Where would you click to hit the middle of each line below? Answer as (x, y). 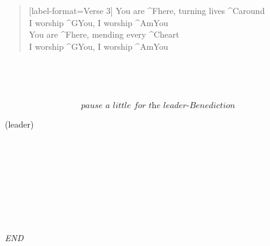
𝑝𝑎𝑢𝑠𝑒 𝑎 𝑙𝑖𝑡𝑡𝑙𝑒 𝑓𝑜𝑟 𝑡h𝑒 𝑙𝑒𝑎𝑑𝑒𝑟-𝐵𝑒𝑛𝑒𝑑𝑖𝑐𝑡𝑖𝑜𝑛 (158, 105)
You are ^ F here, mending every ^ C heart (104, 34)
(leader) (19, 124)
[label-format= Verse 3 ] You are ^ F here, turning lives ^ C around (147, 10)
